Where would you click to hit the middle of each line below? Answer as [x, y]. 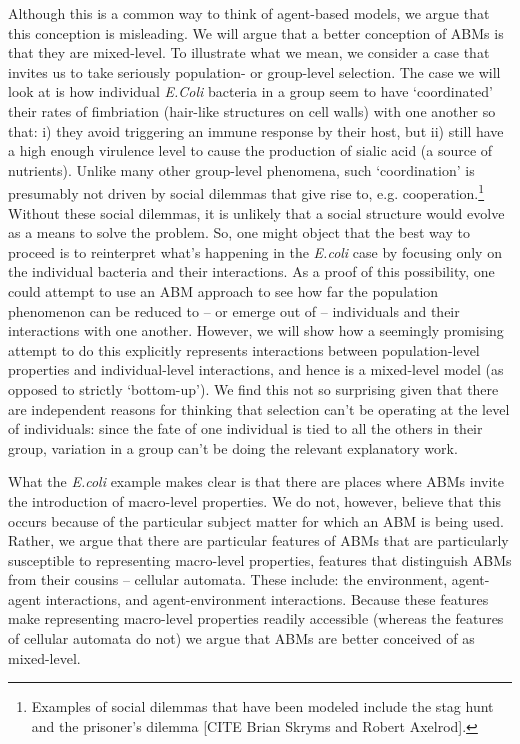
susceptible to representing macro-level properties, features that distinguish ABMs [260, 559]
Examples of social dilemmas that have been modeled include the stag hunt [262, 706]
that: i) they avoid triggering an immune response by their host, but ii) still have [256, 130]
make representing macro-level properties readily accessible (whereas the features [256, 618]
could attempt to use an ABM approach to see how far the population [223, 290]
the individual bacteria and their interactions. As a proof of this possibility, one [251, 271]
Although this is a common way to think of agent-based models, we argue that [249, 13]
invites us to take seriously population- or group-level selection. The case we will [254, 71]
